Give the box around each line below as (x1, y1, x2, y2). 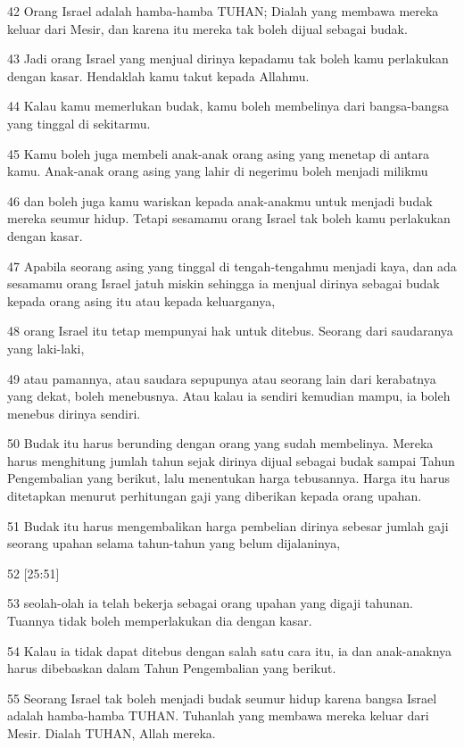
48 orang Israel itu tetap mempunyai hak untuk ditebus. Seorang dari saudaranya (7, 321, 453, 340)
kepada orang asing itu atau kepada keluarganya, (7, 291, 276, 310)
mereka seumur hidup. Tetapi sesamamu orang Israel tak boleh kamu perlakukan (7, 209, 451, 228)
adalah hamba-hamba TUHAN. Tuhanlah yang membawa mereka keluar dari (7, 706, 429, 725)
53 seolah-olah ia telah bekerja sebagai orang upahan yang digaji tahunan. (7, 594, 413, 612)
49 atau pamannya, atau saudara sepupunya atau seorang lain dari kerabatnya (7, 369, 436, 387)
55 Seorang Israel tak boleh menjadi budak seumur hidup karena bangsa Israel (7, 688, 437, 707)
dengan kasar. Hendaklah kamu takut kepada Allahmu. (7, 66, 310, 85)
